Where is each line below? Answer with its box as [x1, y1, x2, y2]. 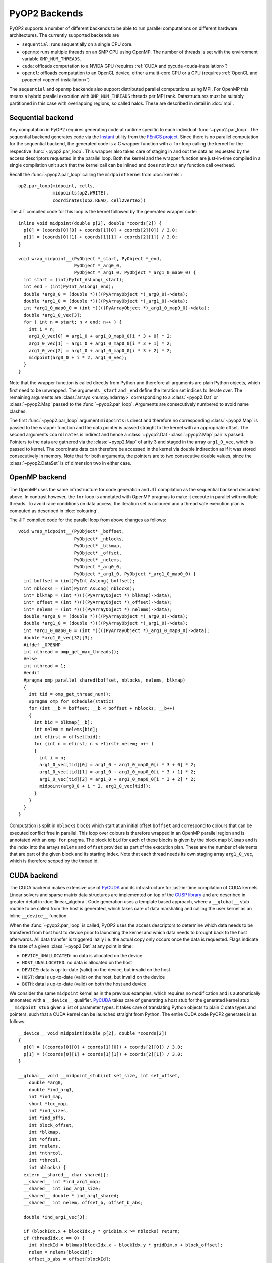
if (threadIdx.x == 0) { [23, 1235, 85, 1241]
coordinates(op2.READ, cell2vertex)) [52, 197, 146, 203]
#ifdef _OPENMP [23, 642, 61, 648]
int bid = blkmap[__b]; [34, 719, 93, 725]
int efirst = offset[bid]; [34, 734, 101, 740]
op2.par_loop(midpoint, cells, [18, 183, 96, 189]
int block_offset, [28, 1122, 75, 1128]
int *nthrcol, [28, 1150, 64, 1156]
